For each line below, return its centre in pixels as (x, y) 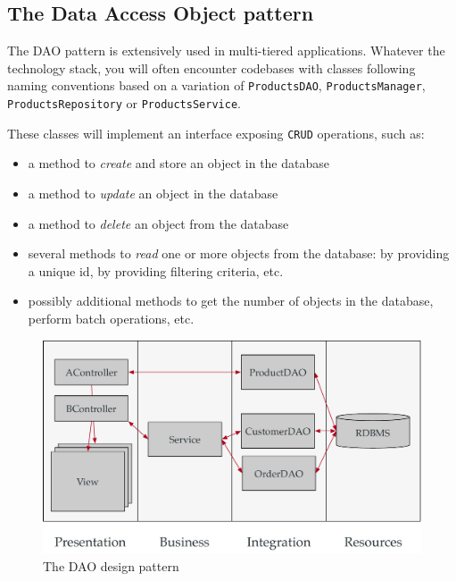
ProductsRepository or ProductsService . (124, 103)
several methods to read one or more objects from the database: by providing (239, 253)
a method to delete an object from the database (158, 223)
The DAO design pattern (111, 566)
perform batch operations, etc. (111, 318)
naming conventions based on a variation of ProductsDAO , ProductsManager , (216, 85)
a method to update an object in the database (153, 193)
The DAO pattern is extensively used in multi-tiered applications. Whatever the (226, 51)
